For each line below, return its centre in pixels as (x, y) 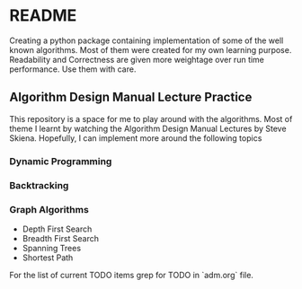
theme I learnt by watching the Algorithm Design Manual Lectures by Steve (148, 128)
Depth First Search (57, 229)
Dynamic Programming (61, 161)
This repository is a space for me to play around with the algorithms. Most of (151, 118)
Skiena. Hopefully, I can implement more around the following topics (136, 138)
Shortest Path (48, 258)
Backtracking (39, 185)
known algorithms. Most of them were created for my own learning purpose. (151, 49)
